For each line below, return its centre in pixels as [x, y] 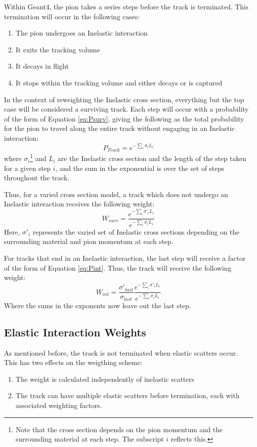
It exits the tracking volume [58, 49]
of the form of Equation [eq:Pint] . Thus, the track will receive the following [118, 267]
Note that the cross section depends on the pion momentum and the [119, 429]
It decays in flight [42, 66]
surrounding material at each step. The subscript [90, 439]
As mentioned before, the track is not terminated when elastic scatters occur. [121, 352]
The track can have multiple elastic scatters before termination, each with [128, 395]
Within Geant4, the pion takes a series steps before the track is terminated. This [126, 6]
